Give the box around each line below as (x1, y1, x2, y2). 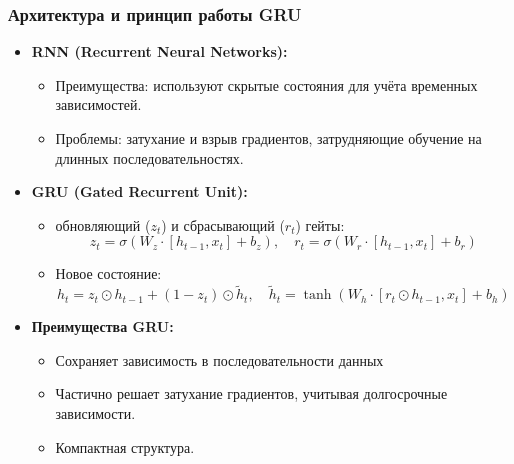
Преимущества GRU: (31, 316, 174, 337)
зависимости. (55, 402, 136, 423)
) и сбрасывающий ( (161, 214, 285, 235)
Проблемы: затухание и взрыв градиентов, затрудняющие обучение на (55, 128, 482, 148)
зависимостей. (55, 94, 142, 115)
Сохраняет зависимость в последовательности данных (55, 349, 384, 370)
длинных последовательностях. (55, 147, 244, 168)
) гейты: (295, 214, 345, 235)
